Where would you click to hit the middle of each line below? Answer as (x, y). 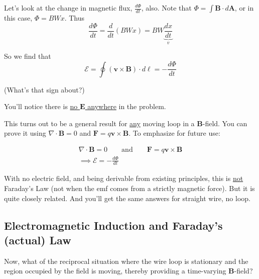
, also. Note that (166, 8)
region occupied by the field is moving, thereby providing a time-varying (115, 271)
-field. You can (225, 123)
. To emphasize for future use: (174, 133)
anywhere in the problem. (127, 106)
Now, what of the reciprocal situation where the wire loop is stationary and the (126, 261)
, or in (244, 8)
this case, (18, 18)
